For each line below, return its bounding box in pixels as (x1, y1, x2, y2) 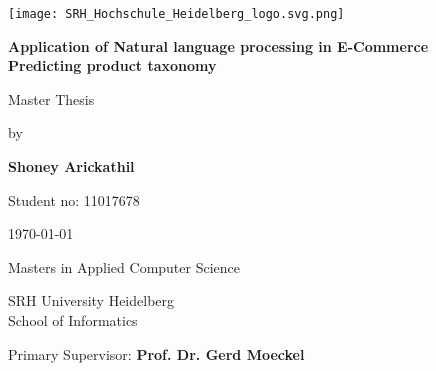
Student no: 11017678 (8, 189, 140, 210)
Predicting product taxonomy (8, 55, 217, 76)
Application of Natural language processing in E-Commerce (8, 35, 429, 56)
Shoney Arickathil (8, 156, 135, 177)
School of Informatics (8, 310, 138, 330)
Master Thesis (8, 88, 95, 109)
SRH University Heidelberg (8, 290, 175, 311)
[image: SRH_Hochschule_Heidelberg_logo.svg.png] (8, 7, 345, 21)
